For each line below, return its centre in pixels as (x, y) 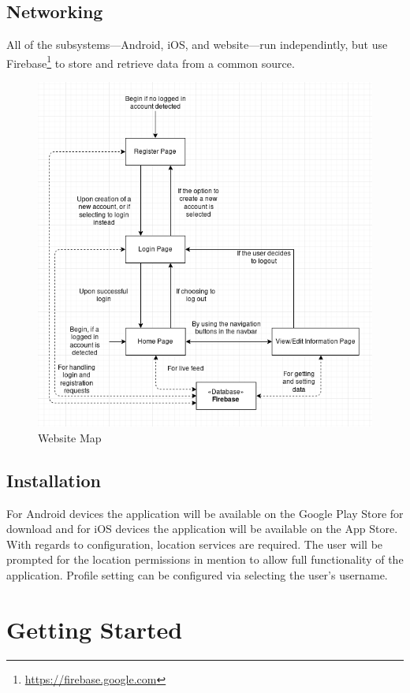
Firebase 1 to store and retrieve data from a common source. (151, 61)
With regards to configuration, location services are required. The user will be (195, 544)
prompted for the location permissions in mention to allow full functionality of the (205, 559)
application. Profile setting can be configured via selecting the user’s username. (197, 574)
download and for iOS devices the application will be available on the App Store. (202, 529)
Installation (54, 480)
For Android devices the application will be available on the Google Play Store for (205, 513)
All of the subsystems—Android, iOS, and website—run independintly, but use (197, 45)
